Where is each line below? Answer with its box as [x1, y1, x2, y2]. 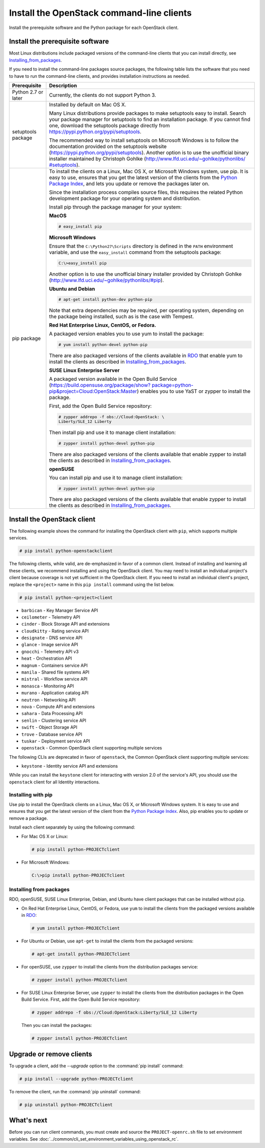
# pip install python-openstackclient [19, 548, 113, 554]
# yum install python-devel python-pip [58, 342, 148, 347]
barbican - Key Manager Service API [21, 607, 98, 613]
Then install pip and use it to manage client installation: [49, 429, 176, 435]
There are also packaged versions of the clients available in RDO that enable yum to [49, 352, 243, 359]
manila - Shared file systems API [21, 669, 89, 675]
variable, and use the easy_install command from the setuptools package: [49, 248, 222, 255]
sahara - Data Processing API [21, 711, 83, 716]
